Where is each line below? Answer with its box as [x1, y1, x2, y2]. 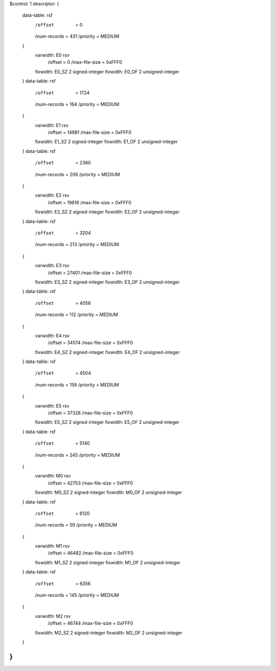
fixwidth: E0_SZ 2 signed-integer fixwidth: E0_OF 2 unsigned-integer [35, 68, 180, 75]
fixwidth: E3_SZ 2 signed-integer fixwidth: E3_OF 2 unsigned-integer [35, 279, 180, 285]
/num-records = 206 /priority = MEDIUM [35, 171, 120, 177]
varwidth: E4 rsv [35, 332, 70, 339]
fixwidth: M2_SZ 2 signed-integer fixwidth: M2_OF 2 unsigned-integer [35, 630, 182, 636]
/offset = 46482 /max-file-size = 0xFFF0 [48, 550, 134, 556]
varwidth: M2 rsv [35, 613, 71, 619]
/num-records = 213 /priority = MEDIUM [35, 242, 120, 248]
